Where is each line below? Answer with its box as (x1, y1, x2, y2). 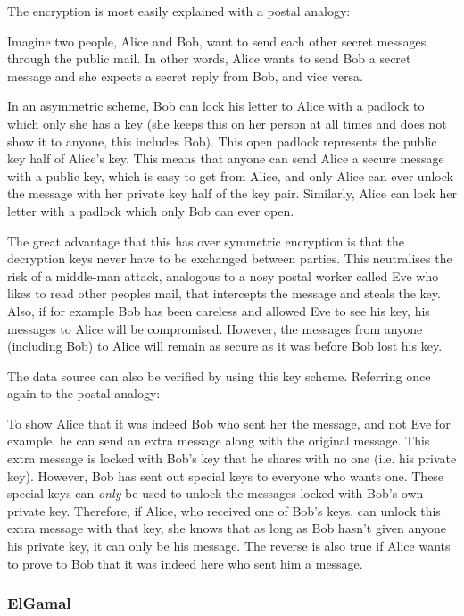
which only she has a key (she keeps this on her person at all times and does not (7, 113, 447, 132)
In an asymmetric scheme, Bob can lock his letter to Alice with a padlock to (7, 96, 425, 115)
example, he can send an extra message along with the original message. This (7, 431, 430, 450)
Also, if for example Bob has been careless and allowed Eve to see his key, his (7, 301, 430, 320)
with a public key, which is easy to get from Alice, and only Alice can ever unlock (7, 166, 453, 185)
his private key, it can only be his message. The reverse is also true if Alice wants (7, 537, 451, 555)
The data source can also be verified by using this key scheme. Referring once (7, 366, 431, 385)
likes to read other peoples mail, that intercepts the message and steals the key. (7, 284, 441, 303)
